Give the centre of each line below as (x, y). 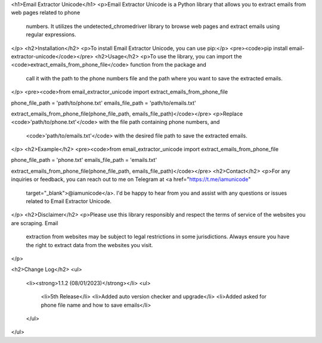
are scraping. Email (35, 223)
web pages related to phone (46, 13)
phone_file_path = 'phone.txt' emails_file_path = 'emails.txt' (84, 160)
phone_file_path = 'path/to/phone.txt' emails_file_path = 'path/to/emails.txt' (103, 103)
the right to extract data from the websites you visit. (89, 245)
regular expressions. (51, 35)
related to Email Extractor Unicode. (69, 201)
